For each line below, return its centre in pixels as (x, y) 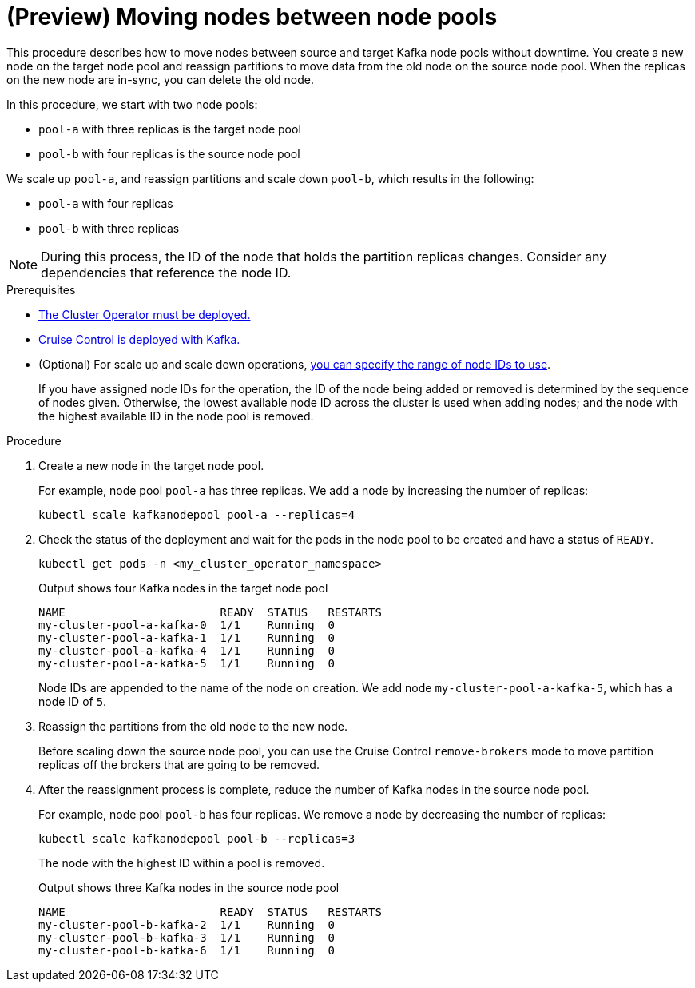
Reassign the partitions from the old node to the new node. (193, 726)
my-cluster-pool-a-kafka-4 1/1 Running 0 (187, 650)
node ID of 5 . (73, 701)
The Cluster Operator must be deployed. (145, 314)
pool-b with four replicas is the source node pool (169, 153)
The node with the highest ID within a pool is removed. (182, 863)
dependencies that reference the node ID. (166, 272)
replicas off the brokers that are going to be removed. (179, 764)
